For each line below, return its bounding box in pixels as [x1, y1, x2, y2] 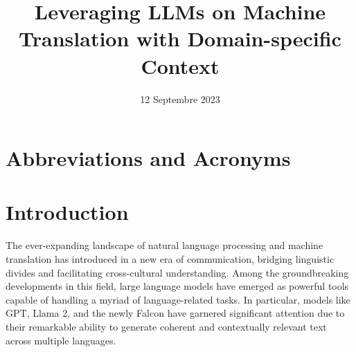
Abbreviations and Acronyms [6, 144, 291, 172]
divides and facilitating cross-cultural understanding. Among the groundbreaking [6, 265, 349, 279]
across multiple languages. [6, 333, 116, 347]
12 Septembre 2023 [140, 91, 220, 106]
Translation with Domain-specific [19, 24, 341, 53]
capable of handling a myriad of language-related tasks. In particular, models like [6, 292, 350, 306]
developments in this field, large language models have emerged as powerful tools [6, 279, 349, 293]
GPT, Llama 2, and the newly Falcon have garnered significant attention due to [6, 306, 345, 320]
